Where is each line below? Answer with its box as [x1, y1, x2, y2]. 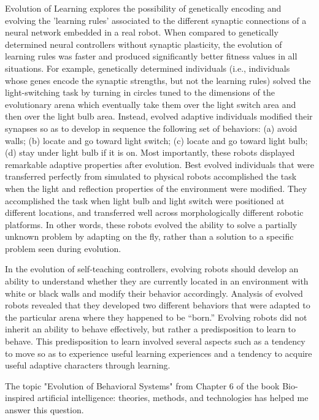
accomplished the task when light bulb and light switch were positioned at [5, 194, 285, 207]
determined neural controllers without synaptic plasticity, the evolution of [5, 37, 282, 50]
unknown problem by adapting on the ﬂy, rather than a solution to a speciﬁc [5, 230, 294, 243]
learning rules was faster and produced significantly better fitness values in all [5, 50, 298, 63]
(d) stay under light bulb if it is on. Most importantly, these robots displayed [5, 146, 295, 159]
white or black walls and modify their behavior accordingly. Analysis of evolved [5, 286, 303, 299]
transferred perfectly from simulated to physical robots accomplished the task [5, 170, 297, 183]
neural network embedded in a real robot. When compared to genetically [5, 26, 279, 39]
